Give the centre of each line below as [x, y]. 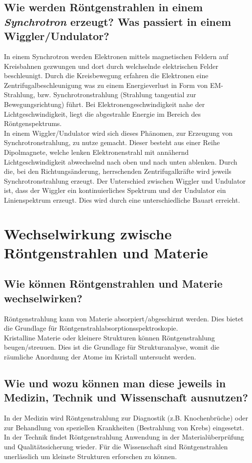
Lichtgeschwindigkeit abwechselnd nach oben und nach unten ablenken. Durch [121, 161]
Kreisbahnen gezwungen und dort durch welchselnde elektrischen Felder [111, 66]
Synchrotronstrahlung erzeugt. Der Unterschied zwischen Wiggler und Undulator [125, 180]
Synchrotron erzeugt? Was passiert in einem [118, 21]
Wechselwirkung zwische [88, 233]
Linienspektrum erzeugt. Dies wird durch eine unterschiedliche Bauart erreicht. [122, 200]
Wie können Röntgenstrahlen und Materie [113, 284]
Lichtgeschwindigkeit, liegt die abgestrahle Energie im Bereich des [103, 114]
